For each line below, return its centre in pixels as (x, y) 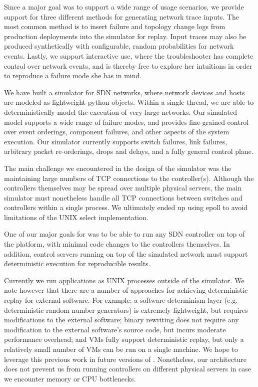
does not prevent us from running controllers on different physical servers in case (127, 369)
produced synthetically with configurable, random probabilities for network (119, 46)
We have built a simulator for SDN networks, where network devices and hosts (124, 92)
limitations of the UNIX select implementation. (76, 217)
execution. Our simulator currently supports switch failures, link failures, (116, 141)
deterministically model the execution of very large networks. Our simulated (120, 112)
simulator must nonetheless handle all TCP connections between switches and (123, 197)
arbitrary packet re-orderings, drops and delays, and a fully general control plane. (129, 151)
